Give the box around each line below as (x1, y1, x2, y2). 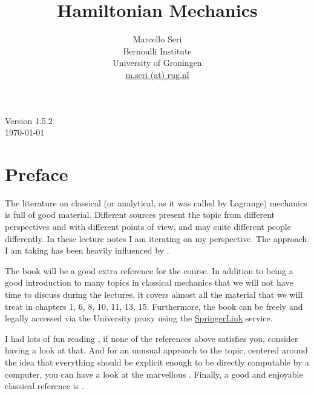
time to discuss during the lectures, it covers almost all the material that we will (5, 287, 303, 300)
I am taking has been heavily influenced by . (5, 244, 169, 257)
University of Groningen (113, 56, 202, 69)
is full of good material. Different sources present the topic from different (5, 208, 275, 221)
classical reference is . (5, 379, 84, 392)
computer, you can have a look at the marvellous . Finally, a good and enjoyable (5, 367, 303, 380)
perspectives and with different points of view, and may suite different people (5, 220, 291, 232)
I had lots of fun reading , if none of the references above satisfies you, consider (5, 332, 298, 344)
